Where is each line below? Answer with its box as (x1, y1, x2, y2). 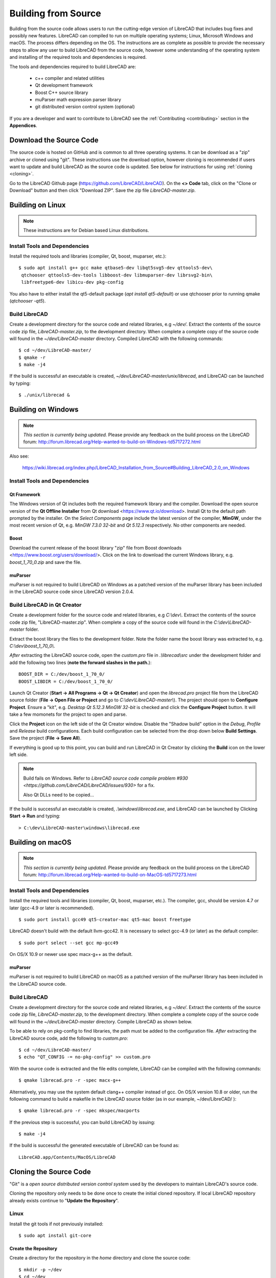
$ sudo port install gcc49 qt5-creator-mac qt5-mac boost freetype (18, 917, 191, 922)
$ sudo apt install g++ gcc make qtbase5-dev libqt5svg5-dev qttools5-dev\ (18, 265, 213, 271)
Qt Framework (9, 491, 41, 497)
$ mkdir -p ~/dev (18, 1267, 62, 1272)
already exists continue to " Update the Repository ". (9, 1197, 119, 1203)
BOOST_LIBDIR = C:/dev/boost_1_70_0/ (18, 678, 113, 684)
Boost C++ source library (35, 89, 88, 96)
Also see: (9, 453, 29, 459)
